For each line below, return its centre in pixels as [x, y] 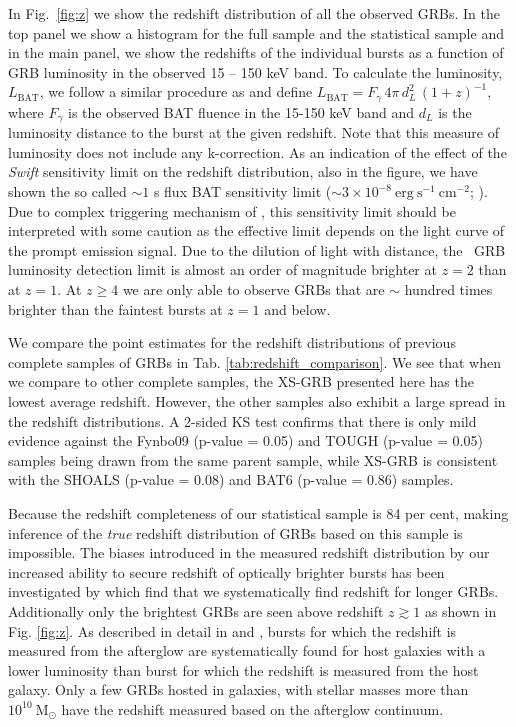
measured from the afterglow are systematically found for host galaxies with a [247, 650]
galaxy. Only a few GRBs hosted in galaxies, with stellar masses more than [238, 689]
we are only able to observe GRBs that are [253, 289]
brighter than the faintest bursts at [115, 308]
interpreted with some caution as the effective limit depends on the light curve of [256, 230]
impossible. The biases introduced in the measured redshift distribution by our [249, 552]
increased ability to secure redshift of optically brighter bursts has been [226, 571]
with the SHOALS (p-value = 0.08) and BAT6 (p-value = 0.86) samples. [231, 479]
